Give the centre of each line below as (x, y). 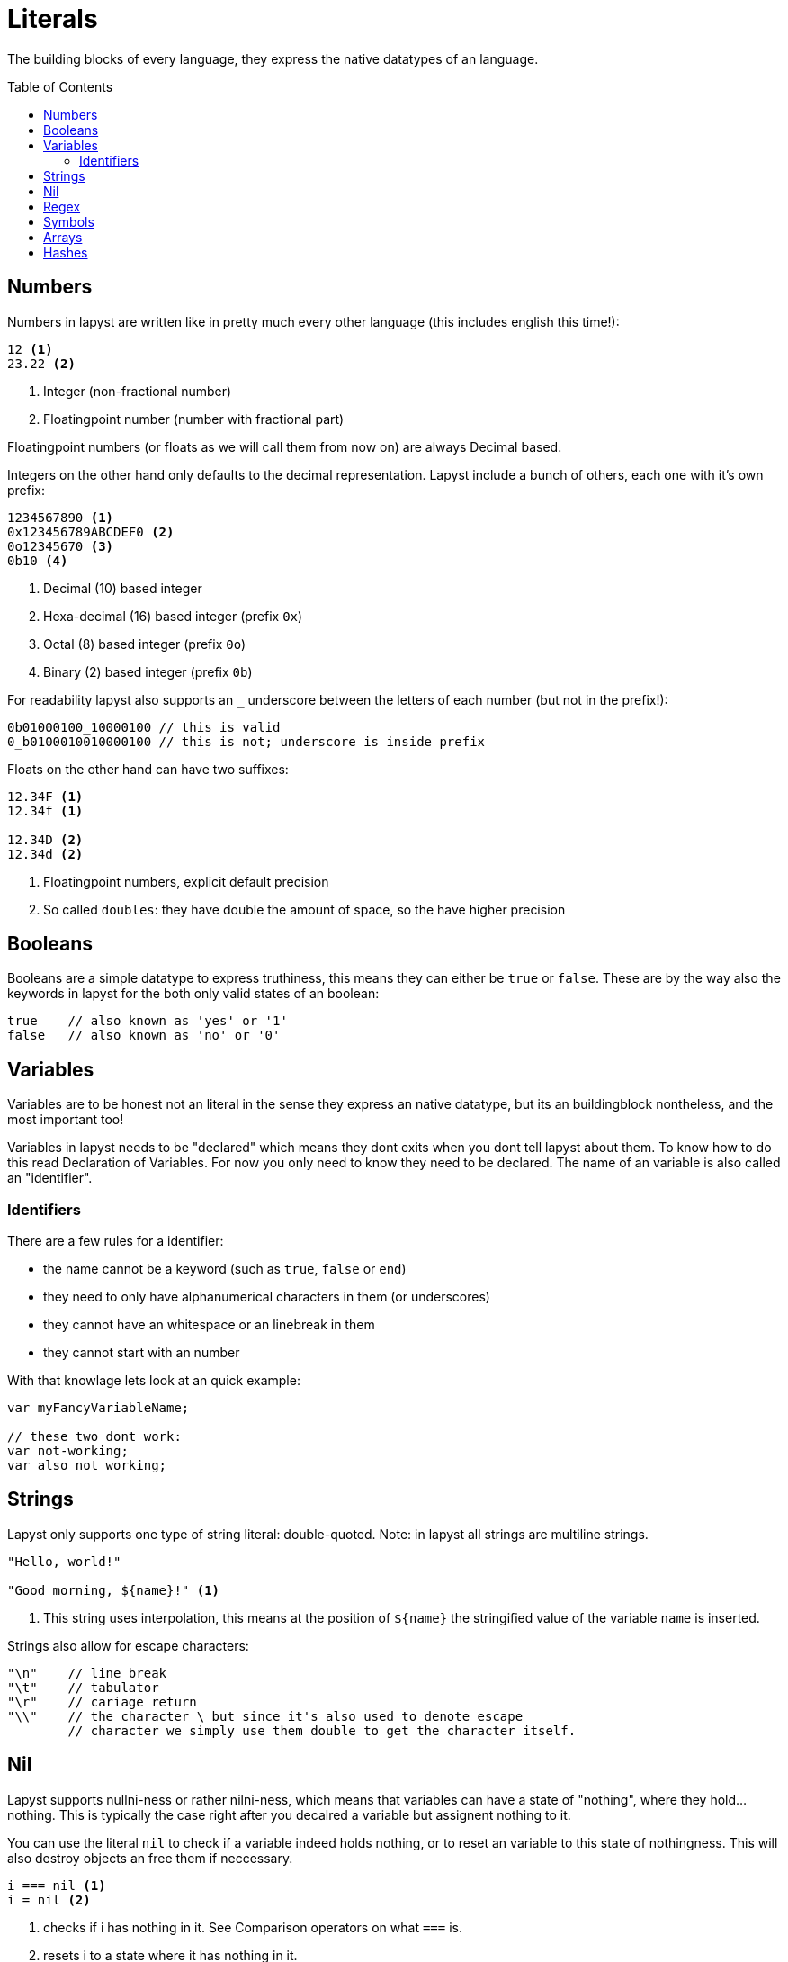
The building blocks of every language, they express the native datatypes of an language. (273, 58)
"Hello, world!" (64, 1561)
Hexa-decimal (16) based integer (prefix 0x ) (173, 616)
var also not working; (87, 1466)
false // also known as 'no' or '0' (144, 1035)
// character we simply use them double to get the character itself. (322, 1730)
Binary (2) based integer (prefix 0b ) (148, 671)
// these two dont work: (94, 1437)
